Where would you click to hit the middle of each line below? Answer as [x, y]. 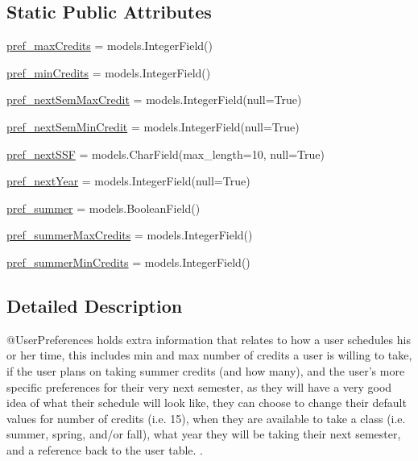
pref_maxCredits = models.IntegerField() [110, 46]
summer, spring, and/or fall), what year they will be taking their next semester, [204, 434]
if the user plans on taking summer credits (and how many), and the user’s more [206, 370]
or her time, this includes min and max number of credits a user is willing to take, [209, 355]
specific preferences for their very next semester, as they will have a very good [199, 386]
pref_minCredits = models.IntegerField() [109, 72]
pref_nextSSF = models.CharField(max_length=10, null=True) [166, 154]
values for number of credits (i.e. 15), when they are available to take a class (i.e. [206, 418]
